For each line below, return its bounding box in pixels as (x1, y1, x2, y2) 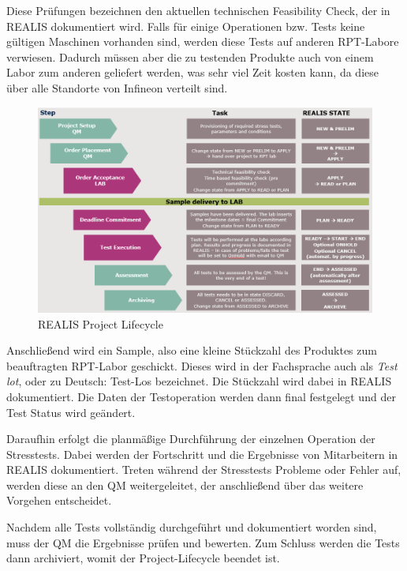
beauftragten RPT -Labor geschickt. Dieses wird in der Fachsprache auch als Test (6, 357, 398, 374)
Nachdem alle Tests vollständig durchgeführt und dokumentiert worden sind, (6, 519, 377, 535)
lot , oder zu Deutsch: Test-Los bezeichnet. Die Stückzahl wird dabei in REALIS (6, 373, 392, 389)
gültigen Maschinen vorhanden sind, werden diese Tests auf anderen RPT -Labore (6, 33, 399, 50)
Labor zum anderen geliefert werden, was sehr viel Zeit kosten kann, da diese (6, 64, 379, 81)
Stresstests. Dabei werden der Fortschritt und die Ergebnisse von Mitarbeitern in (6, 445, 398, 462)
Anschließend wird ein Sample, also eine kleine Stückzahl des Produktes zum (6, 342, 377, 359)
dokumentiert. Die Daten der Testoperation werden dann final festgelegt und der (6, 388, 396, 404)
